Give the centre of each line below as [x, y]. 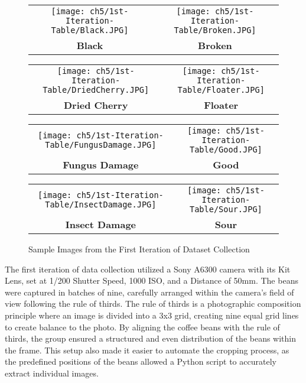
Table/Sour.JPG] [226, 209]
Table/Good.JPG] [226, 150]
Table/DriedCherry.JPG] [96, 90]
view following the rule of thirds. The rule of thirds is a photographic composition [153, 304]
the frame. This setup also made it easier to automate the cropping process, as [147, 350]
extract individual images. [52, 373]
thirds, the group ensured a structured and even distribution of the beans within [151, 338]
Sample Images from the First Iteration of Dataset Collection [139, 249]
